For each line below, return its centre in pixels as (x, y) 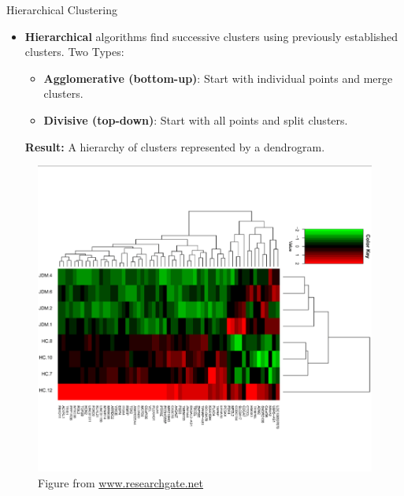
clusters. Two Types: (74, 52)
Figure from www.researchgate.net (121, 482)
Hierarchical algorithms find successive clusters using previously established (211, 36)
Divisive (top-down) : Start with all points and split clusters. (196, 119)
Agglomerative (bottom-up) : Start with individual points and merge (218, 78)
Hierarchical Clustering (62, 9)
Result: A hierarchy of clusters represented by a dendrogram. (175, 146)
